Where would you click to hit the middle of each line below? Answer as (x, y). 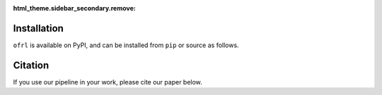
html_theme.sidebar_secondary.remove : (74, 8)
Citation (31, 65)
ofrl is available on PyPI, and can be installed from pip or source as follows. (126, 45)
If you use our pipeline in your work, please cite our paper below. (108, 82)
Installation (38, 28)
